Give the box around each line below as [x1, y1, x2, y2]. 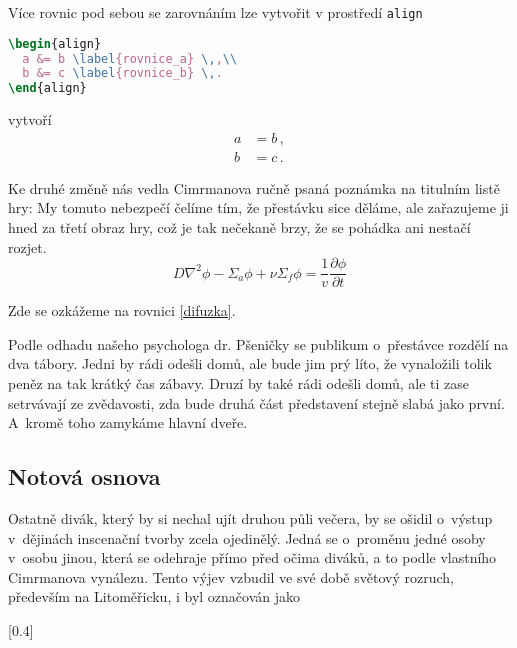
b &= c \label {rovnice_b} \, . [22, 66, 223, 81]
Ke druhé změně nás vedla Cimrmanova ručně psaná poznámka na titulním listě [8, 177, 500, 198]
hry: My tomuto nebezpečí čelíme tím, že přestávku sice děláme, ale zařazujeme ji [8, 197, 509, 218]
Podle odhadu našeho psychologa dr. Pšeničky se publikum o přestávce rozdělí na [8, 333, 509, 354]
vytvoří [8, 109, 52, 130]
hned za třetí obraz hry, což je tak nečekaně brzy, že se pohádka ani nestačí [8, 217, 471, 237]
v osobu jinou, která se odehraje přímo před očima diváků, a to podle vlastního [8, 547, 497, 568]
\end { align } [8, 81, 87, 96]
